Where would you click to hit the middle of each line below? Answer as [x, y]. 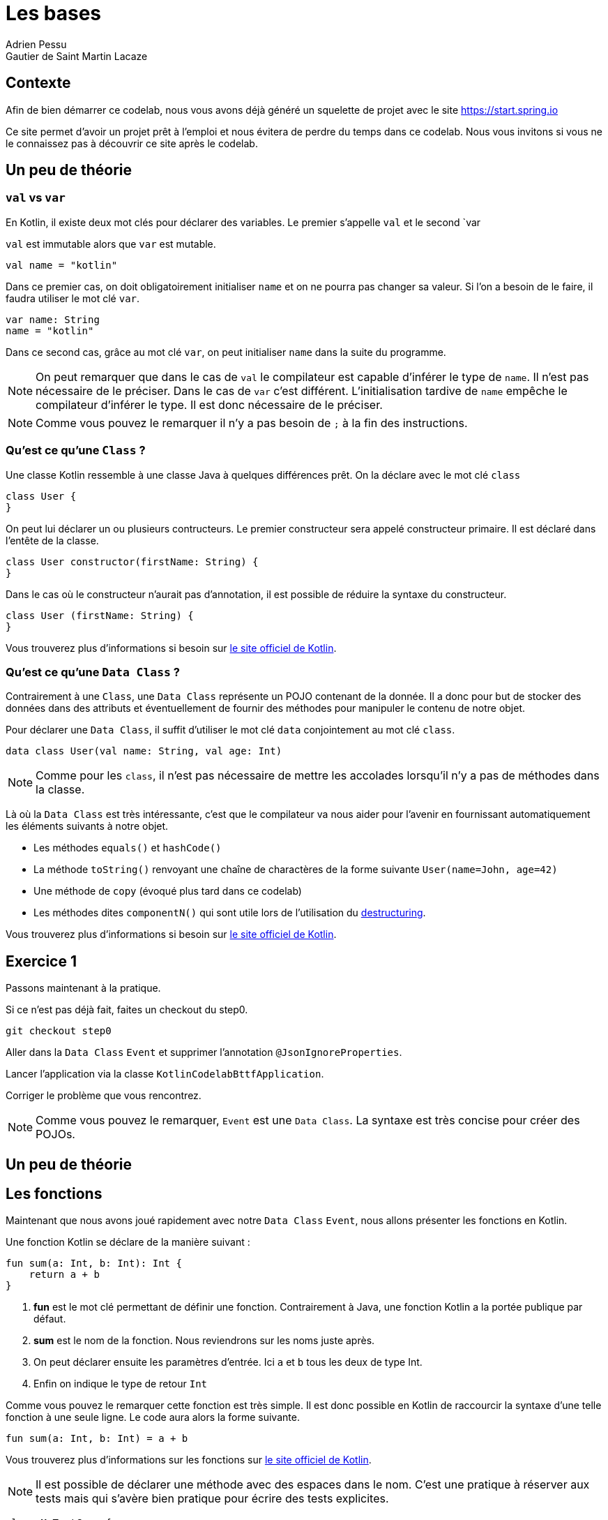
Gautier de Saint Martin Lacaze [77, 56]
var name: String [53, 319]
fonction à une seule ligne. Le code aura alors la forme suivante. [153, 1417]
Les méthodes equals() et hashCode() [128, 848]
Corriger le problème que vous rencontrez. [104, 1096]
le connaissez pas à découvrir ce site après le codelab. [132, 143]
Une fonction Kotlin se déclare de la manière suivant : [128, 1242]
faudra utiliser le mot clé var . [73, 298]
